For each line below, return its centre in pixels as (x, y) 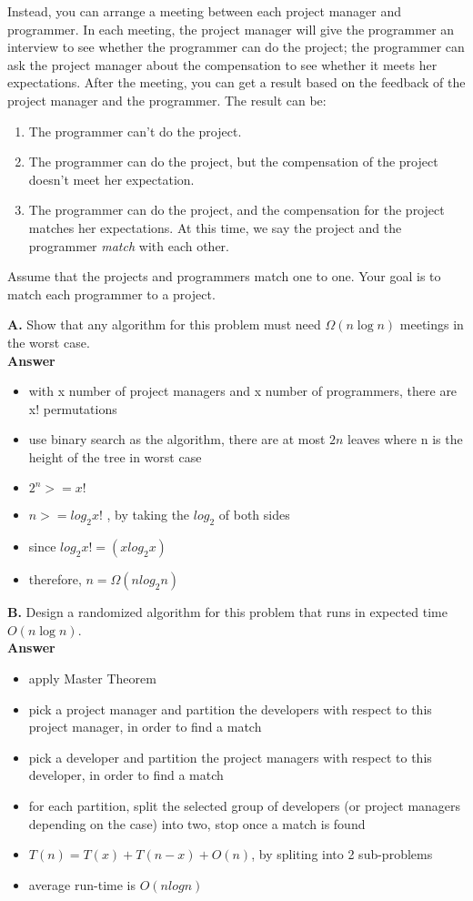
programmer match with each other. (129, 245)
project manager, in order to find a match (145, 727)
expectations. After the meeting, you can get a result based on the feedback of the (236, 82)
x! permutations (73, 408)
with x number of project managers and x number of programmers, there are (243, 391)
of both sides (254, 515)
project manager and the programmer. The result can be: (167, 100)
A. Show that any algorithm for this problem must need (164, 324)
